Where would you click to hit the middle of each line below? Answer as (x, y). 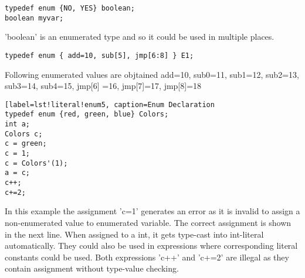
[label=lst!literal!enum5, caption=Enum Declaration (110, 104)
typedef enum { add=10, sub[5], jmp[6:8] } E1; (99, 55)
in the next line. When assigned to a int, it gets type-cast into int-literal (134, 234)
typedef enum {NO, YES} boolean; (70, 8)
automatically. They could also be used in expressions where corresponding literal (151, 246)
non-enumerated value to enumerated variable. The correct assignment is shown (148, 222)
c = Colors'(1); (36, 163)
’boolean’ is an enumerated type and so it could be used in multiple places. (140, 37)
